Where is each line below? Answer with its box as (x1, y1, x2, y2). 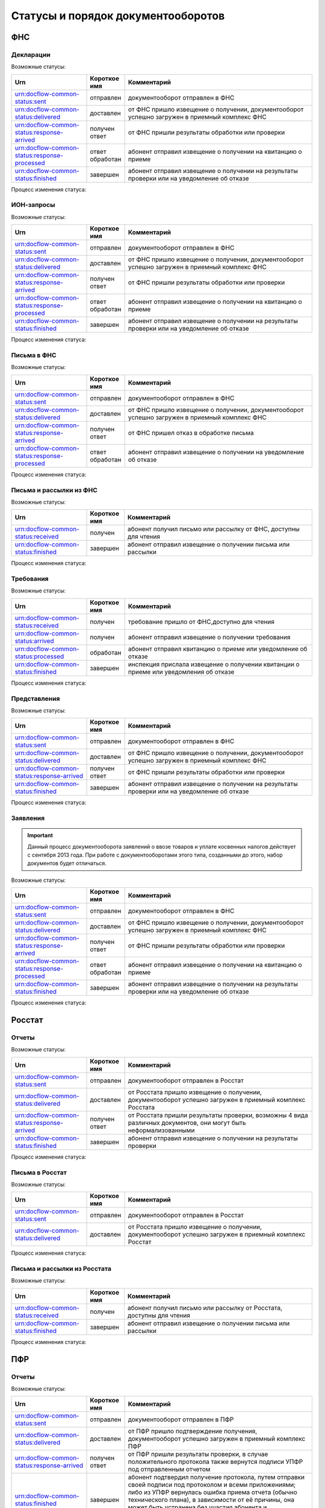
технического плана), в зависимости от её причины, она (128, 1496, 295, 1504)
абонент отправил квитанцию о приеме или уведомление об (128, 644, 308, 653)
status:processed (14, 652, 64, 661)
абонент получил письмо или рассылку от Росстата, (127, 1304, 283, 1312)
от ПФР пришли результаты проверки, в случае (128, 1450, 268, 1459)
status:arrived (14, 636, 54, 645)
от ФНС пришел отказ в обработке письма (128, 428, 254, 437)
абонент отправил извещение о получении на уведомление (128, 448, 305, 456)
